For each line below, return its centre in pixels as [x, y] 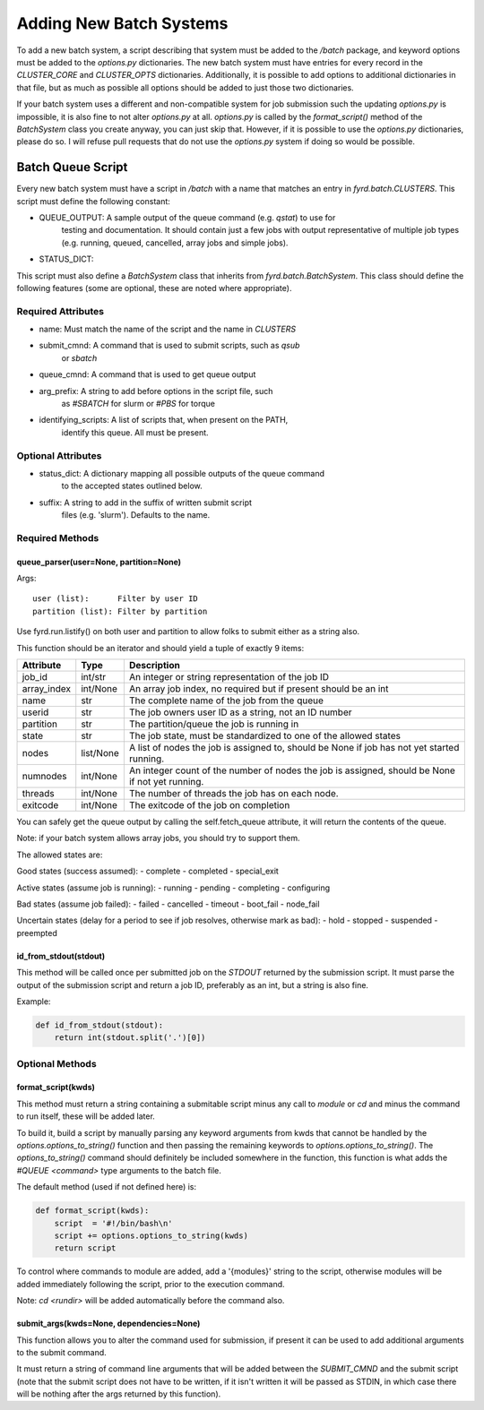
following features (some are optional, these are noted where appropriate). [154, 288]
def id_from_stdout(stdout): [99, 1025]
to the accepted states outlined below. [132, 486]
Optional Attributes [59, 455]
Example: [34, 1001]
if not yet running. [166, 782]
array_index [47, 689]
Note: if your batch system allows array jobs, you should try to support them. [158, 838]
